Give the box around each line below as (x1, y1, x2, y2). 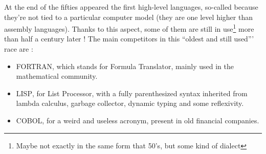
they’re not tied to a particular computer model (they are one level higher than (4, 11, 253, 22)
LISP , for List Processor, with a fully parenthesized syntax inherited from (16, 87, 248, 98)
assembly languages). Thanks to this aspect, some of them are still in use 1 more (4, 22, 254, 34)
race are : (4, 43, 33, 54)
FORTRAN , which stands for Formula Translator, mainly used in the (16, 60, 234, 71)
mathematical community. (16, 71, 98, 81)
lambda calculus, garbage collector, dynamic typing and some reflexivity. (16, 98, 244, 108)
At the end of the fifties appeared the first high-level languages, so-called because (4, 2, 258, 12)
